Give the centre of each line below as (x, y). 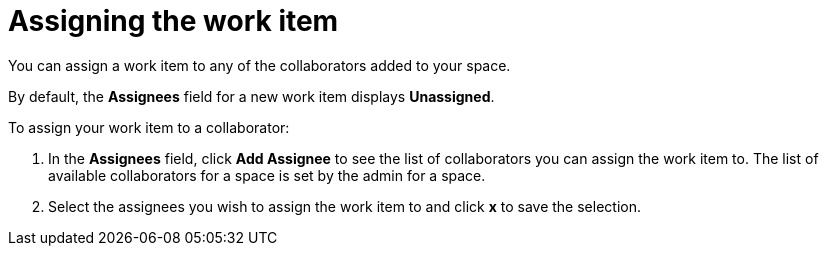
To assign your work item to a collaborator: (149, 127)
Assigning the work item (173, 21)
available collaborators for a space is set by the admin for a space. (267, 175)
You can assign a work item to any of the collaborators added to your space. (259, 65)
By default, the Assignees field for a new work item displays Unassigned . (251, 96)
